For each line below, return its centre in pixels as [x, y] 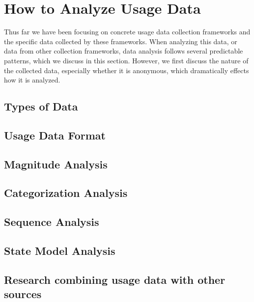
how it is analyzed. [32, 80]
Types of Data [41, 106]
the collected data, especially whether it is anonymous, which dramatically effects [127, 70]
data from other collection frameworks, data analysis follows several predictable [124, 51]
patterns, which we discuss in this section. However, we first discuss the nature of [126, 60]
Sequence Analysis [52, 222]
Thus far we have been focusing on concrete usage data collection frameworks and [127, 32]
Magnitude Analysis [56, 164]
